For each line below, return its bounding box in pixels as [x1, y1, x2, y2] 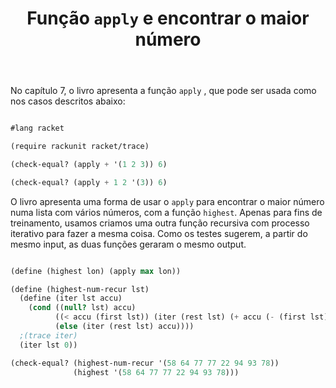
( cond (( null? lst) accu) [28, 303, 137, 313]
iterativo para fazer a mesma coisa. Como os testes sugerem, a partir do [10, 227, 308, 239]
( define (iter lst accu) [19, 293, 123, 304]
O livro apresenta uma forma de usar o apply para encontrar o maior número [10, 195, 325, 207]
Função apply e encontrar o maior [26, 7, 310, 30]
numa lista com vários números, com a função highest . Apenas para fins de [10, 206, 323, 218]
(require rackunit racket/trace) [10, 142, 150, 152]
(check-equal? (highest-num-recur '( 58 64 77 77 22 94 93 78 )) [10, 358, 280, 368]
